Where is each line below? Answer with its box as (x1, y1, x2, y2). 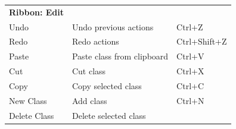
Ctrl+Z (176, 20, 203, 33)
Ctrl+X (176, 65, 204, 77)
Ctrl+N (176, 94, 204, 106)
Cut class (72, 65, 106, 77)
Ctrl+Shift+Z (176, 35, 227, 48)
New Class (9, 94, 47, 106)
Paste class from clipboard (72, 50, 169, 62)
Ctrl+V (176, 50, 204, 62)
